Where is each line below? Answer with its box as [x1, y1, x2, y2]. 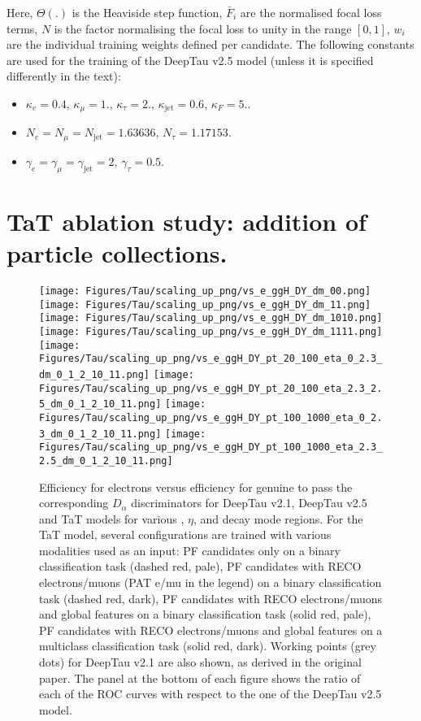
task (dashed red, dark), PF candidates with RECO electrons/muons [39, 589, 383, 606]
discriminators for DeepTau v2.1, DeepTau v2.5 [131, 494, 367, 511]
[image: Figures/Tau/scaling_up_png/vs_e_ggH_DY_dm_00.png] [39, 284, 371, 297]
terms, [7, 20, 38, 37]
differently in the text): [7, 67, 121, 85]
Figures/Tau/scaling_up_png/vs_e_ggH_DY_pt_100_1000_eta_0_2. [39, 411, 383, 423]
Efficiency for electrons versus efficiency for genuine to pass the [39, 478, 353, 495]
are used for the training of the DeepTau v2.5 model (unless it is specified [7, 51, 374, 68]
